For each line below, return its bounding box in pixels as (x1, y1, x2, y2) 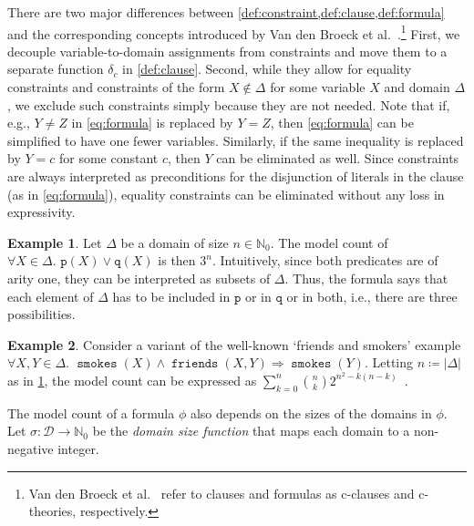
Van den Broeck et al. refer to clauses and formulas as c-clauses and (28, 483, 415, 502)
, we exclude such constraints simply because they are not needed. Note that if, (7, 95, 450, 114)
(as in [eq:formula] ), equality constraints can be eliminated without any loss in (7, 184, 445, 203)
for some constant (58, 149, 159, 168)
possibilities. (7, 304, 76, 324)
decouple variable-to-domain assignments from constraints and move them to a (7, 41, 448, 60)
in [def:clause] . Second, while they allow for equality (122, 59, 412, 78)
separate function (7, 59, 104, 78)
